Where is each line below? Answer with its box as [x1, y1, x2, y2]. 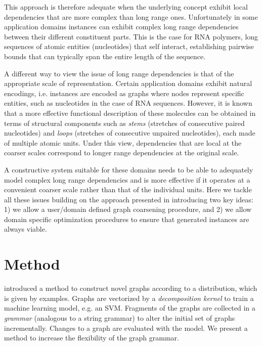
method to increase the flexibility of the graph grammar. [4, 332, 179, 343]
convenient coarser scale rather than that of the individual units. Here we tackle [4, 184, 252, 195]
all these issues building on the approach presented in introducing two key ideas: [4, 194, 253, 204]
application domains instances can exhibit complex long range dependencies [4, 21, 239, 32]
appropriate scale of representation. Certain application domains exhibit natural [4, 78, 252, 89]
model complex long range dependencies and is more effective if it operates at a [4, 174, 250, 185]
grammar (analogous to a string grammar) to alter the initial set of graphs [4, 312, 235, 323]
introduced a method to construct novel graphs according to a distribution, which [4, 283, 257, 293]
